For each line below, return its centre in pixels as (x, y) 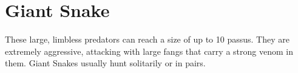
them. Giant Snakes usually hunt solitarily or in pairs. (105, 63)
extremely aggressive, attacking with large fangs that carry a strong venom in (149, 51)
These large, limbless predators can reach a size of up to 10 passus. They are (147, 39)
